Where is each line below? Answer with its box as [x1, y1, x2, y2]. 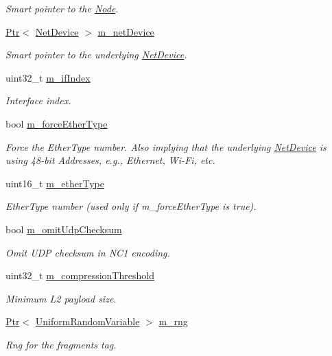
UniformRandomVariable [35, 314, 140, 329]
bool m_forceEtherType [5, 116, 108, 130]
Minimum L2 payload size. [5, 291, 117, 305]
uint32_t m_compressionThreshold [5, 268, 154, 283]
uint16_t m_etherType [5, 176, 104, 190]
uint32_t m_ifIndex [5, 70, 91, 84]
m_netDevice [97, 24, 154, 38]
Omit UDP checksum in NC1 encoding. [5, 245, 170, 259]
